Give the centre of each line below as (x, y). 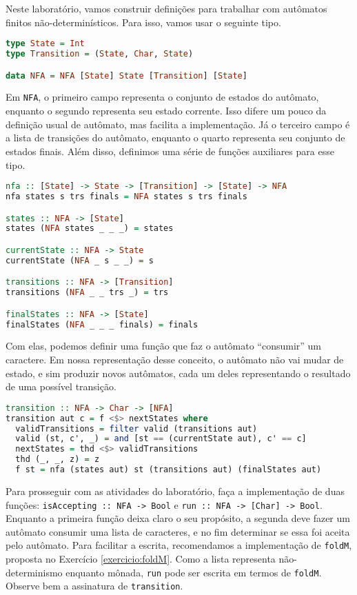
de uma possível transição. (61, 386)
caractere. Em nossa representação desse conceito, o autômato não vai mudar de (175, 360)
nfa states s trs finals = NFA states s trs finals (126, 196)
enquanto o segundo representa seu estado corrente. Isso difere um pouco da (166, 111)
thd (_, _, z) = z (58, 460)
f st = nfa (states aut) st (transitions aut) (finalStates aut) (169, 470)
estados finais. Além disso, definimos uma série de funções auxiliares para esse (170, 151)
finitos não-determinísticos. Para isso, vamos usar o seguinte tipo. (143, 22)
